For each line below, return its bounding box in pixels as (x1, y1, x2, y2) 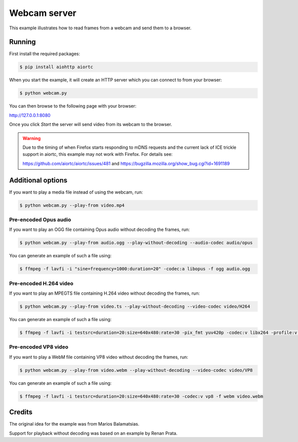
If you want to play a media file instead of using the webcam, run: (9, 189, 143, 195)
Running (9, 38, 36, 46)
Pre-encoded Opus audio (9, 216, 72, 223)
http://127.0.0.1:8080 (9, 112, 51, 118)
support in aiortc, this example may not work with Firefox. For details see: (22, 151, 173, 157)
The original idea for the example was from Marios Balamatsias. (9, 421, 140, 427)
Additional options (9, 176, 68, 184)
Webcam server (9, 7, 76, 18)
